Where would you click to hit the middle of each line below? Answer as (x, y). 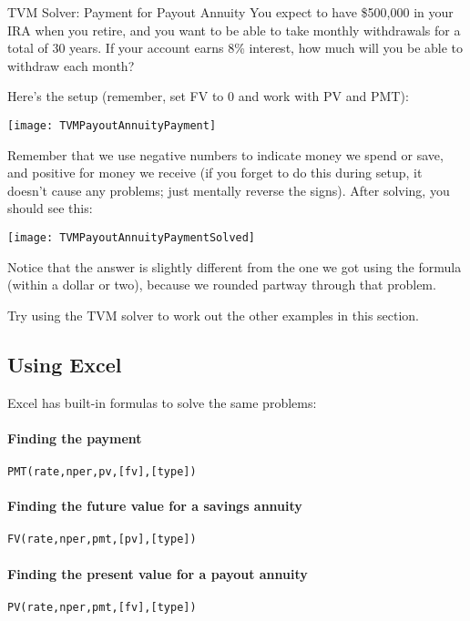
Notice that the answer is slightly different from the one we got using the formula (235, 266)
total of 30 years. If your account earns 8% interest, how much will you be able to (235, 48)
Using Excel (65, 364)
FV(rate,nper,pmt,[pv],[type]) (102, 540)
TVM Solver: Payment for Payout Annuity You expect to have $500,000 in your (230, 12)
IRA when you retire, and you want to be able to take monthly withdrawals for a (234, 30)
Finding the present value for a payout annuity (158, 573)
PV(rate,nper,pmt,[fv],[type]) (102, 607)
